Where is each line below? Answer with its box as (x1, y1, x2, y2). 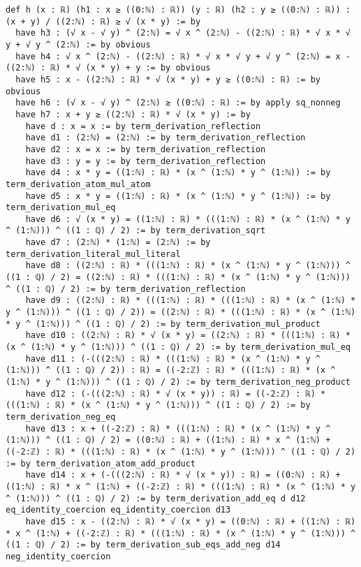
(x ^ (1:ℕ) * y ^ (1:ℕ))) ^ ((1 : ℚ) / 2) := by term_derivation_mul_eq (6, 342, 351, 353)
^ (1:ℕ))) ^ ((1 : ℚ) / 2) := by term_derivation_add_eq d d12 (6, 493, 306, 503)
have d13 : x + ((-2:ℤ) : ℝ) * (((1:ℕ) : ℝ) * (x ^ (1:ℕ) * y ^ (25, 423, 331, 434)
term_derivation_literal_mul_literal (6, 249, 181, 259)
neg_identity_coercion (6, 551, 111, 561)
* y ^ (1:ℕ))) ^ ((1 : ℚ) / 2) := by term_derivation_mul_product (6, 318, 321, 329)
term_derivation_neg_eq (6, 411, 116, 422)
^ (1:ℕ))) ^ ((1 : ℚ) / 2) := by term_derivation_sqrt (6, 226, 266, 236)
